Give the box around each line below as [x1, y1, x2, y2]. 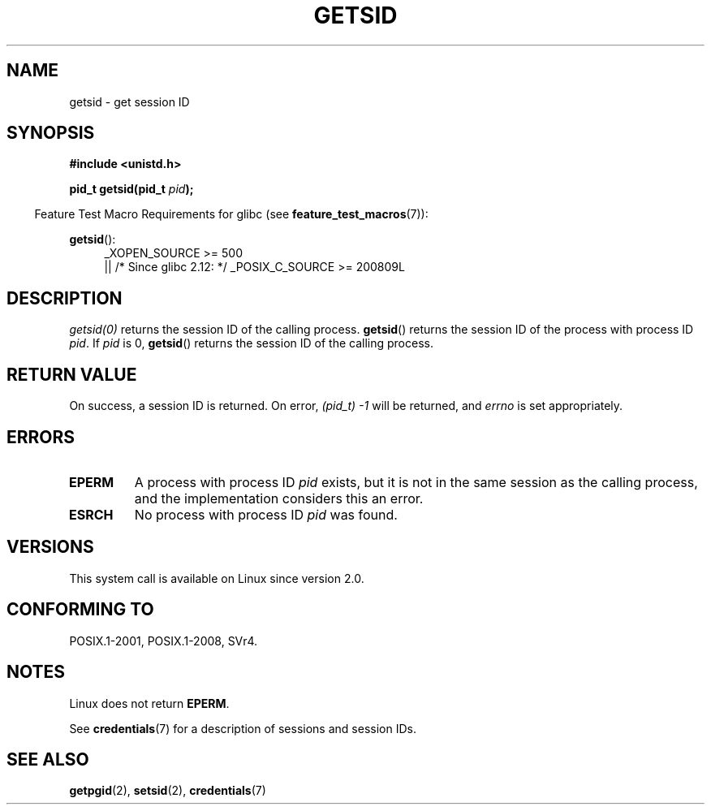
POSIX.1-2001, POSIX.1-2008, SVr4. [69, 633, 258, 648]
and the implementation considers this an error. [134, 490, 424, 507]
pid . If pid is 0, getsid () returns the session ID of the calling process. [69, 336, 433, 351]
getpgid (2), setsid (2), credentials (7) [69, 783, 266, 798]
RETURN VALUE [6, 364, 137, 385]
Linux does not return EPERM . [69, 696, 230, 710]
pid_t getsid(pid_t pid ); [69, 182, 194, 196]
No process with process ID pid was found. [134, 506, 398, 523]
